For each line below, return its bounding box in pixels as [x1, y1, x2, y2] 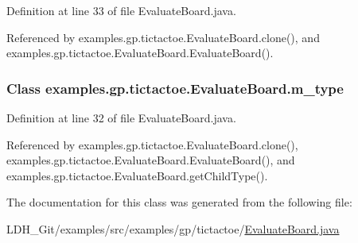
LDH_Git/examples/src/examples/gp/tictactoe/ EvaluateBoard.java [6, 220, 340, 237]
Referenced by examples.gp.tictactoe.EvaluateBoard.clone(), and [6, 29, 320, 45]
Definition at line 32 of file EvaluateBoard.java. [6, 110, 236, 125]
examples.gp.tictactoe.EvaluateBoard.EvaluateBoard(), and [6, 152, 295, 168]
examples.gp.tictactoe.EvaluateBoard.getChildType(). [6, 167, 268, 183]
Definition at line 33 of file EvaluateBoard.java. [6, 2, 236, 18]
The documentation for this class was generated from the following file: [6, 194, 352, 210]
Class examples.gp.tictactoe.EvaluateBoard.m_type [6, 78, 344, 98]
